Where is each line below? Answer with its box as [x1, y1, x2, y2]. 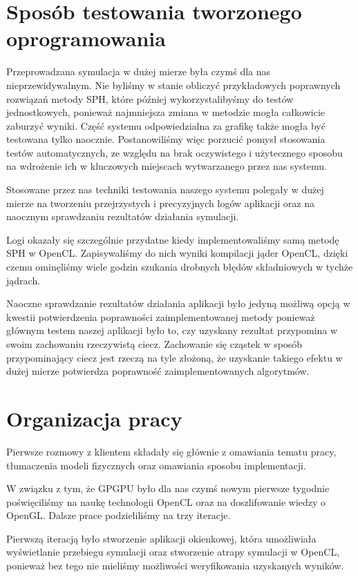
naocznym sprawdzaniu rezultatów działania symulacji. [6, 209, 239, 224]
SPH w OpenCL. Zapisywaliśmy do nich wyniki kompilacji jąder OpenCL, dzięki [6, 246, 348, 260]
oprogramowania [6, 24, 166, 52]
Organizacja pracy [6, 404, 182, 432]
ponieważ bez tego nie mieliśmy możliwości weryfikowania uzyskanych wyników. [6, 558, 344, 573]
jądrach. [6, 273, 41, 287]
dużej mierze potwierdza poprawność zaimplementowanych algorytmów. [6, 364, 310, 378]
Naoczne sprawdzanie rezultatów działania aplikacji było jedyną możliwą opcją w [6, 296, 350, 311]
